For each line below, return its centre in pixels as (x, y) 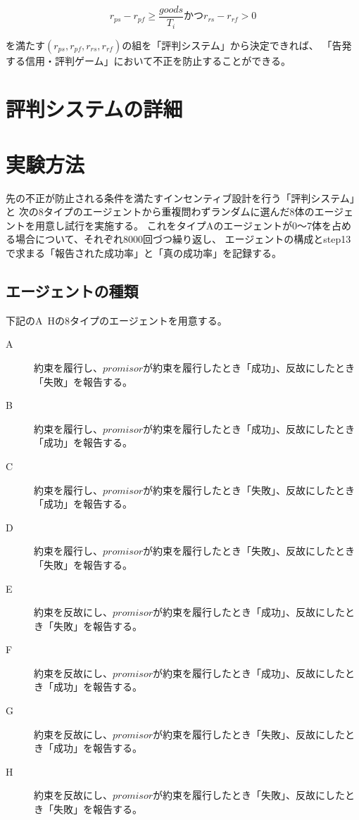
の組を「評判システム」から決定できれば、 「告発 (237, 45)
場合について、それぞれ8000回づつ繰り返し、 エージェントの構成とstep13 (183, 239)
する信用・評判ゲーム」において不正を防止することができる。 (148, 60)
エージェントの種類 (72, 290)
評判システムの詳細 (94, 109)
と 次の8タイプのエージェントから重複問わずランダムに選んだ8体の (160, 212)
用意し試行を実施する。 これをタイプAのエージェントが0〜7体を (183, 225)
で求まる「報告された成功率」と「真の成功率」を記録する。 (144, 252)
